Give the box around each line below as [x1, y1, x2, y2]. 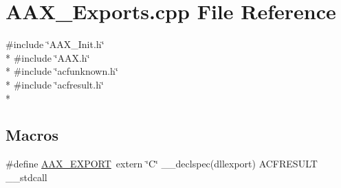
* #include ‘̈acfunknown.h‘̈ [5, 64, 118, 78]
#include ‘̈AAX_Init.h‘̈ [5, 37, 104, 51]
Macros [5, 124, 58, 145]
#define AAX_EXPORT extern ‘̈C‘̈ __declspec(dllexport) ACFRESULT [5, 156, 318, 171]
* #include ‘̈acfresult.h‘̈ [5, 77, 104, 91]
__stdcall [5, 169, 47, 184]
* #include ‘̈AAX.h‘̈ [5, 50, 90, 64]
